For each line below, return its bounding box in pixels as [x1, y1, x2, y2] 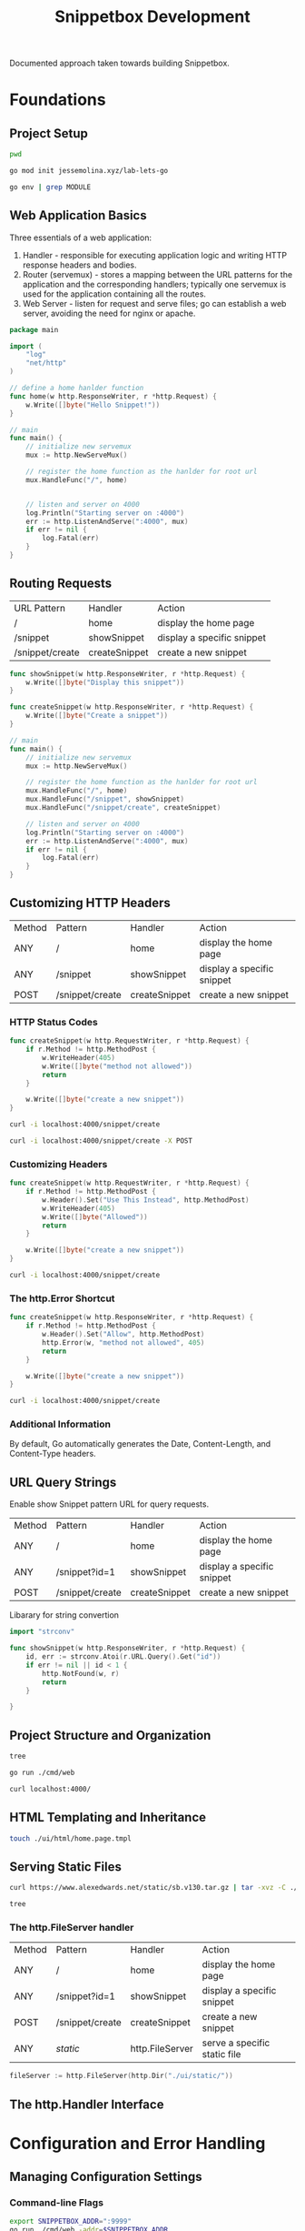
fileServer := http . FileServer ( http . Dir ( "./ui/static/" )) [9, 2072, 233, 2081]
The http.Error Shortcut [9, 1292, 115, 1305]
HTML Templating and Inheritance [9, 1810, 207, 1825]
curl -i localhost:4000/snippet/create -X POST [9, 1136, 193, 1146]
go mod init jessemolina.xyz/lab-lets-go [9, 167, 169, 176]
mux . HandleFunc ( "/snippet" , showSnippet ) [25, 794, 184, 804]
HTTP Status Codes [9, 1015, 98, 1028]
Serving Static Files [9, 1859, 123, 1874]
